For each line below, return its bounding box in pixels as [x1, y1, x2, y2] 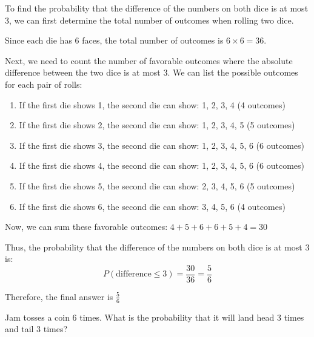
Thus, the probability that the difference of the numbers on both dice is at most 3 [5, 240, 310, 253]
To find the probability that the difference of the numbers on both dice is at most [5, 2, 309, 14]
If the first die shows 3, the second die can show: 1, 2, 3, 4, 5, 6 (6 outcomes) [19, 139, 304, 151]
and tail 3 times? [5, 322, 68, 335]
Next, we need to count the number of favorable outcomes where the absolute [5, 54, 293, 67]
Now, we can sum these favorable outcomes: [5, 220, 168, 233]
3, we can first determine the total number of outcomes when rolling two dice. [5, 13, 294, 26]
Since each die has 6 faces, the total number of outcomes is [5, 34, 224, 47]
